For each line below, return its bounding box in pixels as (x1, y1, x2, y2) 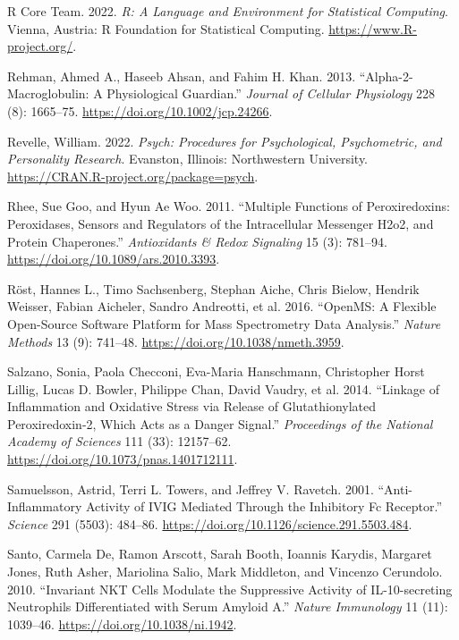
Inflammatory (7, 497, 82, 516)
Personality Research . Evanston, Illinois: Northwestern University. (7, 149, 369, 168)
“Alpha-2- (359, 66, 413, 85)
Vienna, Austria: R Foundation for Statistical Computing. (7, 19, 325, 38)
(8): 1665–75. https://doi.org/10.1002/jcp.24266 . (7, 101, 273, 120)
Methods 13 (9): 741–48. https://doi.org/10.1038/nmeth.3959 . (7, 332, 344, 350)
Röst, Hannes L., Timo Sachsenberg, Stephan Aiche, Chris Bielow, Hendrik (7, 279, 420, 298)
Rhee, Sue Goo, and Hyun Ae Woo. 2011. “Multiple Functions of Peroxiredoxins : (7, 197, 450, 215)
